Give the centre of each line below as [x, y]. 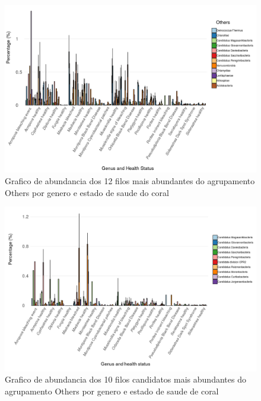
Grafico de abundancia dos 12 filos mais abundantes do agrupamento [130, 180]
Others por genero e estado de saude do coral [87, 192]
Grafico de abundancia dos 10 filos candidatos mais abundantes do [125, 379]
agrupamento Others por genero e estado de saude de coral [112, 391]
